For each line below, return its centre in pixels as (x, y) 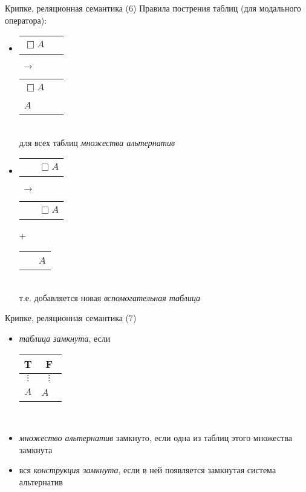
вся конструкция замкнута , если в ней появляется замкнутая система (148, 470)
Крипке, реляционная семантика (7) (71, 318)
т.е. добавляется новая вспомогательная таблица (110, 297)
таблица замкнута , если (65, 338)
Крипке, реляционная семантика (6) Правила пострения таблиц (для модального (153, 8)
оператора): (26, 20)
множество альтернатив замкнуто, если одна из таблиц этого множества (155, 437)
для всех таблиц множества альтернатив (97, 142)
